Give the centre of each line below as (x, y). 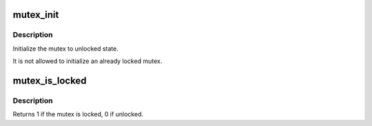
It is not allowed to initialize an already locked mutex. (87, 61)
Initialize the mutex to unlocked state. (65, 49)
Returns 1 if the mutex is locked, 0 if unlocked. (78, 114)
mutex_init (36, 15)
